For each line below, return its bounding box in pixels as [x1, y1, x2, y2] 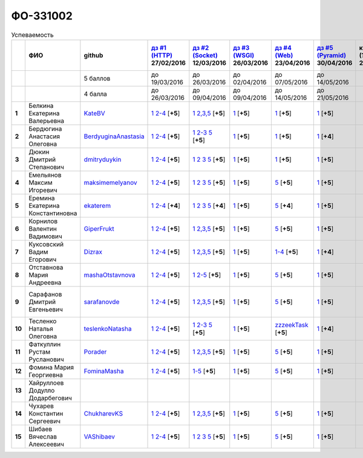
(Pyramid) [316, 51, 346, 59]
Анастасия [28, 132, 60, 141]
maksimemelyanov [83, 178, 137, 187]
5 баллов [83, 74, 111, 82]
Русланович [28, 355, 64, 363]
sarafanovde [83, 297, 120, 306]
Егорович [28, 255, 57, 264]
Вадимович [28, 232, 63, 241]
